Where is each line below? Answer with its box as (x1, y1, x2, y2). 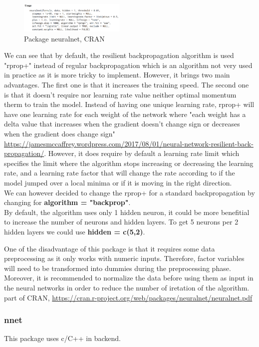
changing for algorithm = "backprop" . (4, 197, 131, 207)
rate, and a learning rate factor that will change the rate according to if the (4, 167, 235, 178)
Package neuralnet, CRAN (24, 33, 105, 43)
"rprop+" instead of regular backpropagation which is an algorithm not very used (4, 59, 253, 70)
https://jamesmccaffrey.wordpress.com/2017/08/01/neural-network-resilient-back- (4, 138, 254, 148)
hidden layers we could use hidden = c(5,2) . (4, 226, 145, 236)
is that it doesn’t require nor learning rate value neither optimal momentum (4, 89, 237, 99)
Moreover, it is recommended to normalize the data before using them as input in (4, 272, 254, 283)
